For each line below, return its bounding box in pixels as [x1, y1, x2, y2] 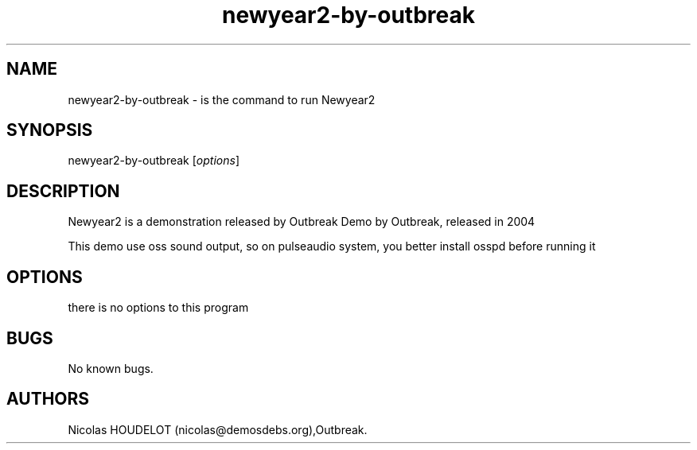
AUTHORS [6, 389, 90, 409]
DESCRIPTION [6, 180, 120, 201]
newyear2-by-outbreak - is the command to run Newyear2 [68, 92, 376, 107]
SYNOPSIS [6, 120, 93, 141]
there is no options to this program [68, 301, 249, 315]
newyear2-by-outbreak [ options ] [68, 153, 239, 168]
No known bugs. [68, 361, 154, 375]
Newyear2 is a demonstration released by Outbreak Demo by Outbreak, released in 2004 [68, 215, 535, 229]
